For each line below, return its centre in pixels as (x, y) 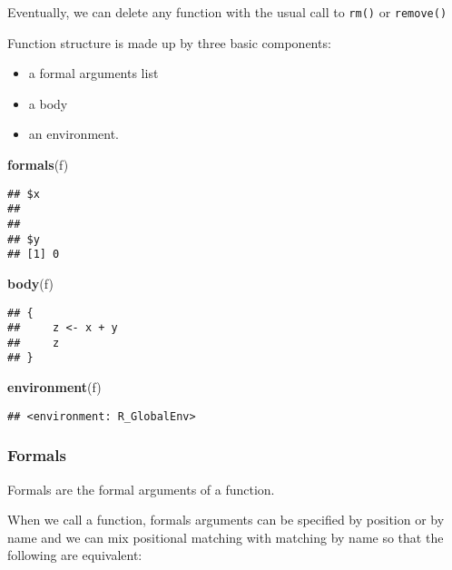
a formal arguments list (93, 73)
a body (48, 103)
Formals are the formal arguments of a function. (141, 489)
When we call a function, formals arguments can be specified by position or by (226, 520)
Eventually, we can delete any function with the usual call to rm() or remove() (227, 12)
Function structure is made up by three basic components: (169, 42)
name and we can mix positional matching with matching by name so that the (226, 537)
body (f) (30, 283)
